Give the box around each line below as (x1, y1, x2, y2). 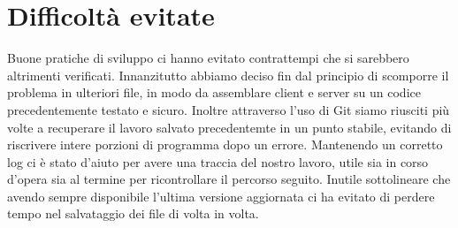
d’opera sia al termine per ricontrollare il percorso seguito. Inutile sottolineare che (7, 170, 451, 188)
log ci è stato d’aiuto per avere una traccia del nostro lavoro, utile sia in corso (7, 152, 429, 171)
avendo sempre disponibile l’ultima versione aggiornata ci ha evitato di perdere (7, 186, 435, 205)
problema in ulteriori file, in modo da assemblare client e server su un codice (7, 83, 421, 102)
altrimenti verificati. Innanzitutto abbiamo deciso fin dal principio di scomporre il (7, 65, 449, 84)
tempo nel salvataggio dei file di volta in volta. (7, 204, 259, 223)
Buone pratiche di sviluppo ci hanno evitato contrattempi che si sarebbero (7, 49, 409, 67)
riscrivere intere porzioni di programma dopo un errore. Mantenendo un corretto (7, 135, 443, 154)
